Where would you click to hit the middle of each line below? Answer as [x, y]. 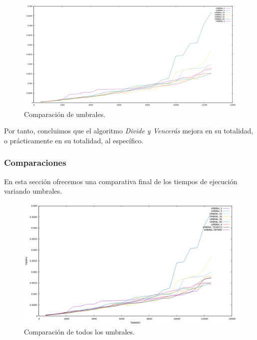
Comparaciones [35, 163]
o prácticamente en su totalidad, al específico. [74, 140]
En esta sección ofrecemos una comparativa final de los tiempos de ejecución [121, 181]
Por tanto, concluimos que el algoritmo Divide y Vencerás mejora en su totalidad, [129, 131]
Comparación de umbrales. [65, 114]
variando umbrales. [33, 191]
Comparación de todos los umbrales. [79, 331]
